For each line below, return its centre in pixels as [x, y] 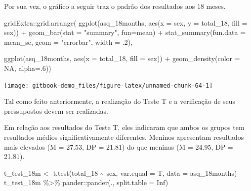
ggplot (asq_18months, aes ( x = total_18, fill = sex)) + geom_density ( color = [122, 58]
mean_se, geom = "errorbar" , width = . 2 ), [68, 42]
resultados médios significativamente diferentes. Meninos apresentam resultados [124, 137]
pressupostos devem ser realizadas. [56, 111]
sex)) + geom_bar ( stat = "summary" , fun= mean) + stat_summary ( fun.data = [125, 32]
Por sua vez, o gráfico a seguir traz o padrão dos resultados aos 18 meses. [115, 6]
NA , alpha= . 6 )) [28, 68]
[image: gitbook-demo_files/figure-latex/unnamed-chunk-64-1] [108, 85]
